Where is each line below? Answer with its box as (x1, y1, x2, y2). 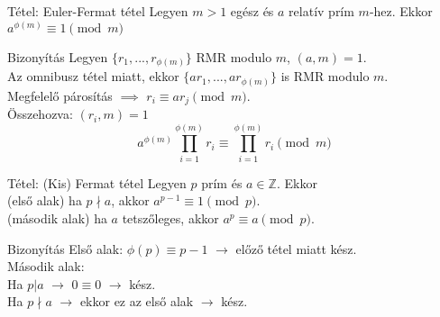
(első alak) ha (7, 191, 82, 210)
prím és (201, 173, 243, 192)
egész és (230, 2, 274, 20)
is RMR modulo (280, 67, 370, 86)
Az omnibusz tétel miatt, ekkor (7, 67, 179, 86)
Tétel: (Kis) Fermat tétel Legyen (7, 173, 187, 192)
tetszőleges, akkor (122, 209, 219, 227)
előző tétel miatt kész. (235, 239, 357, 258)
